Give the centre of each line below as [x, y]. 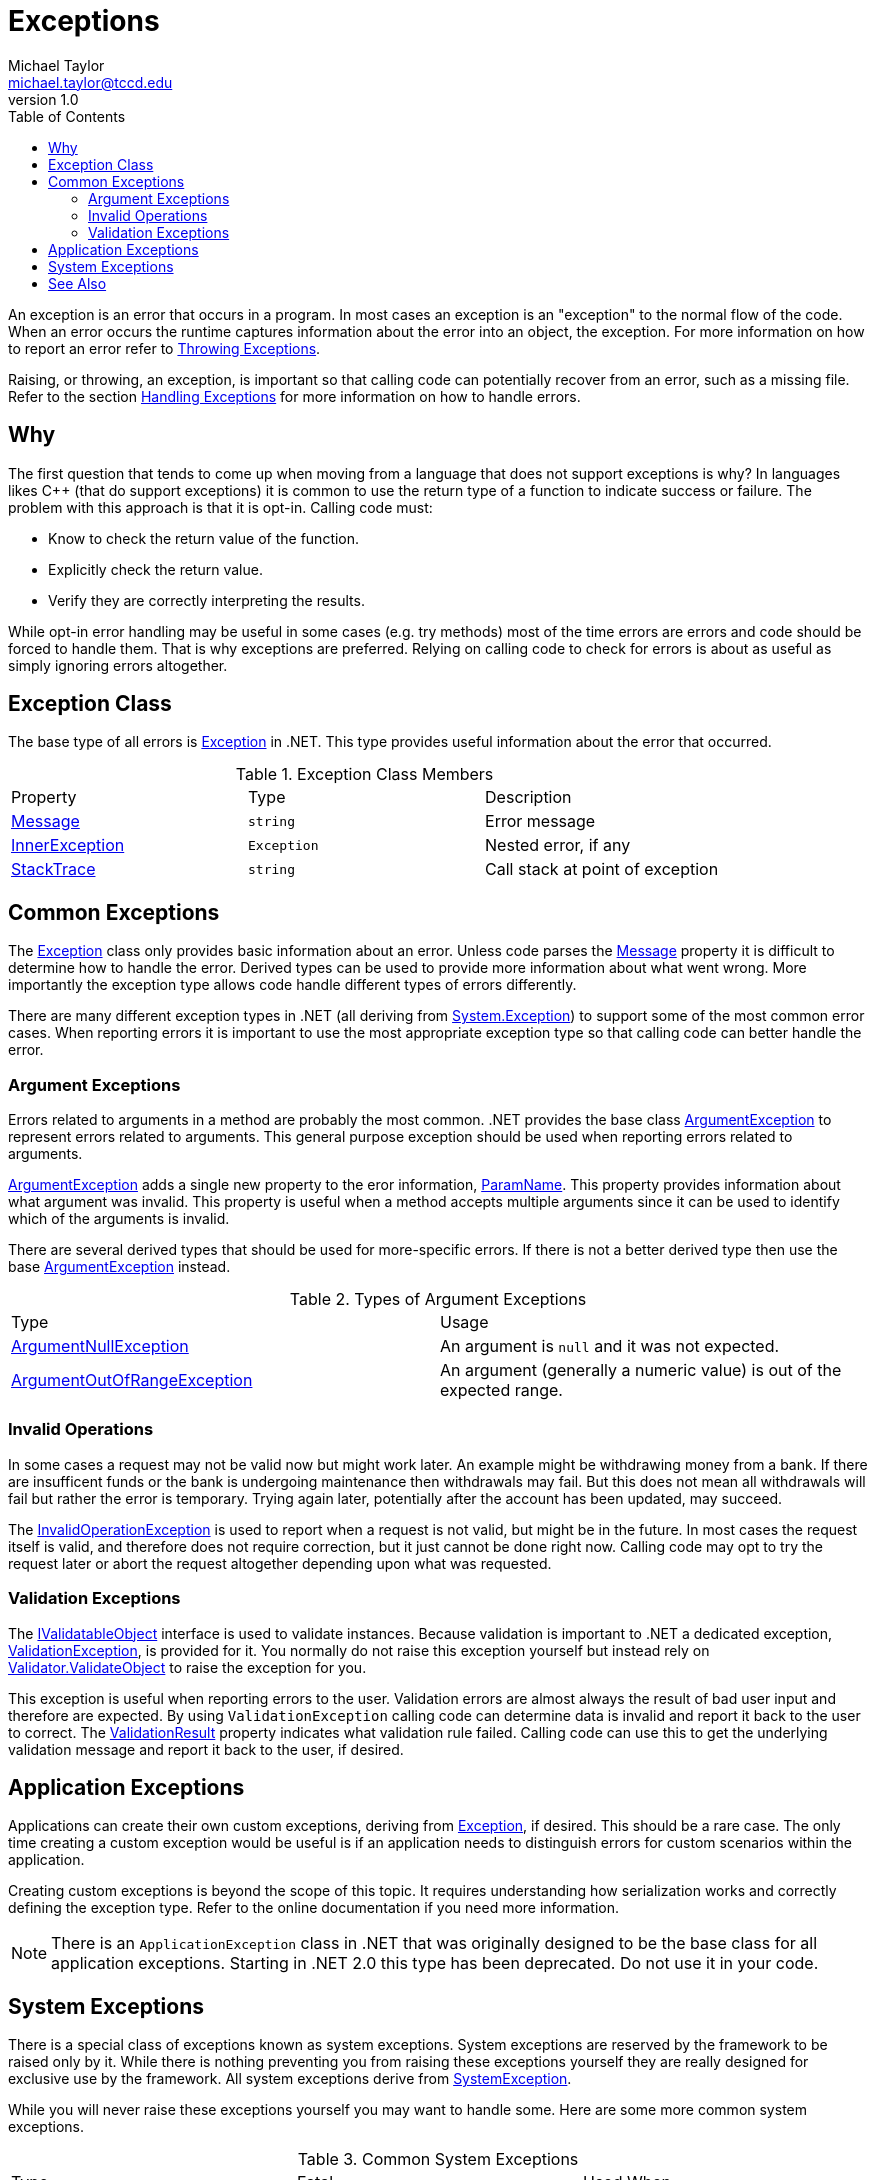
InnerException [68, 845]
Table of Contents [67, 116]
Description [528, 797]
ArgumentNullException [100, 1346]
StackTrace [53, 869]
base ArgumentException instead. [119, 1267]
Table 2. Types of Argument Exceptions [438, 1299]
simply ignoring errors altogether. [118, 665]
